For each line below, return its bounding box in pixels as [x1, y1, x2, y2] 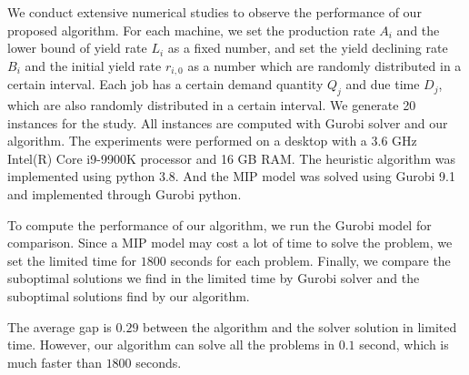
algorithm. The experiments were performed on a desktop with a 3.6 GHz [7, 131, 417, 150]
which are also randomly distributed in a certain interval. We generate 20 [7, 96, 416, 115]
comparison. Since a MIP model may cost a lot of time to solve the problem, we [7, 233, 453, 252]
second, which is [359, 335, 449, 354]
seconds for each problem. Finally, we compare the [170, 250, 451, 269]
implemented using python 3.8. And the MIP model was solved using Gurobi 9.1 [7, 167, 455, 186]
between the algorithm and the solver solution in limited [143, 317, 457, 336]
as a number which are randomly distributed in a [187, 56, 462, 75]
